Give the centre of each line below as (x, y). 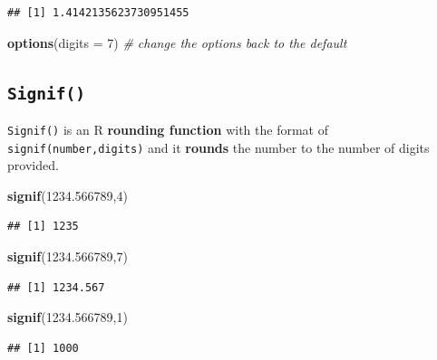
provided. (33, 165)
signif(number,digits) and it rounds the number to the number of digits (218, 147)
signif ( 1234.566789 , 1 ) (68, 317)
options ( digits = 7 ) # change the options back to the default (177, 42)
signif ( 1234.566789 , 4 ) (68, 195)
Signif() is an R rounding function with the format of (168, 129)
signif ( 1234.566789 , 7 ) (68, 256)
